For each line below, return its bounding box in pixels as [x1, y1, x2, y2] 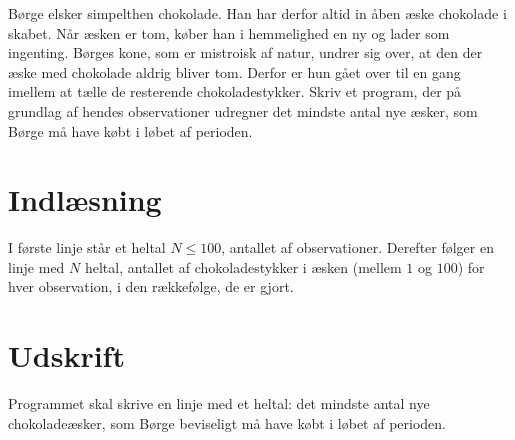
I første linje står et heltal [8, 237, 166, 258]
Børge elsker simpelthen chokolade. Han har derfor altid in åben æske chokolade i [8, 3, 507, 23]
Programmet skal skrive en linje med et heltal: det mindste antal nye [8, 393, 430, 414]
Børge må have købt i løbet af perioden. [8, 120, 253, 141]
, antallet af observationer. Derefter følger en [221, 237, 494, 258]
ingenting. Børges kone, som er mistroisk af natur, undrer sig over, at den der [8, 42, 483, 63]
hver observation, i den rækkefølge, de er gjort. [8, 276, 294, 297]
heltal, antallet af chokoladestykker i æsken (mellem [84, 256, 402, 277]
